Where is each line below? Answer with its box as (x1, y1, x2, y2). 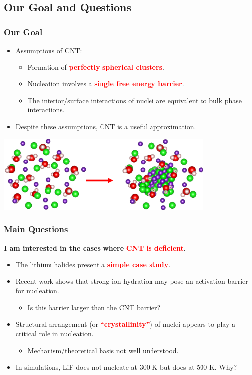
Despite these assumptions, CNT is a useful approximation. (15, 121, 196, 131)
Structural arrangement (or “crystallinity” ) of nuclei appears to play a (15, 319, 235, 329)
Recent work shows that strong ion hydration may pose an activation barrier (15, 275, 248, 286)
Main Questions (4, 223, 68, 235)
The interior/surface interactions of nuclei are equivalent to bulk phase (27, 95, 242, 105)
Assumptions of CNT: (15, 45, 82, 55)
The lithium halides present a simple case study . (15, 259, 171, 269)
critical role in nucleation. (15, 328, 94, 339)
